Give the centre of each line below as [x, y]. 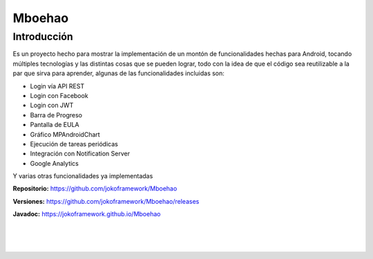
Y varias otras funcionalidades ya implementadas [83, 176]
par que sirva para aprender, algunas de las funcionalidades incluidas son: [118, 73]
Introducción [43, 37]
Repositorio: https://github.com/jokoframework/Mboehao [95, 189]
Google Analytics [54, 163]
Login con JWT [52, 105]
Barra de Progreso [56, 115]
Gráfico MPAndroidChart [65, 134]
